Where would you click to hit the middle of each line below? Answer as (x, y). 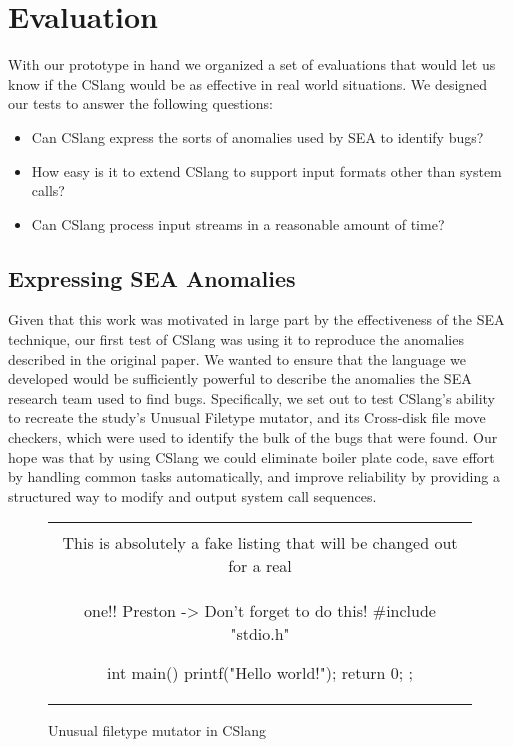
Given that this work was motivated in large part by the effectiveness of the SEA (256, 319)
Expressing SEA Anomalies (152, 277)
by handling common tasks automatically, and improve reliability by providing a (254, 476)
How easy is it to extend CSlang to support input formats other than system (266, 170)
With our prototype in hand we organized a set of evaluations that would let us (252, 64)
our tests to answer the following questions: (140, 103)
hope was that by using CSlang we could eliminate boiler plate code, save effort (251, 456)
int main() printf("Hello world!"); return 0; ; (260, 673)
